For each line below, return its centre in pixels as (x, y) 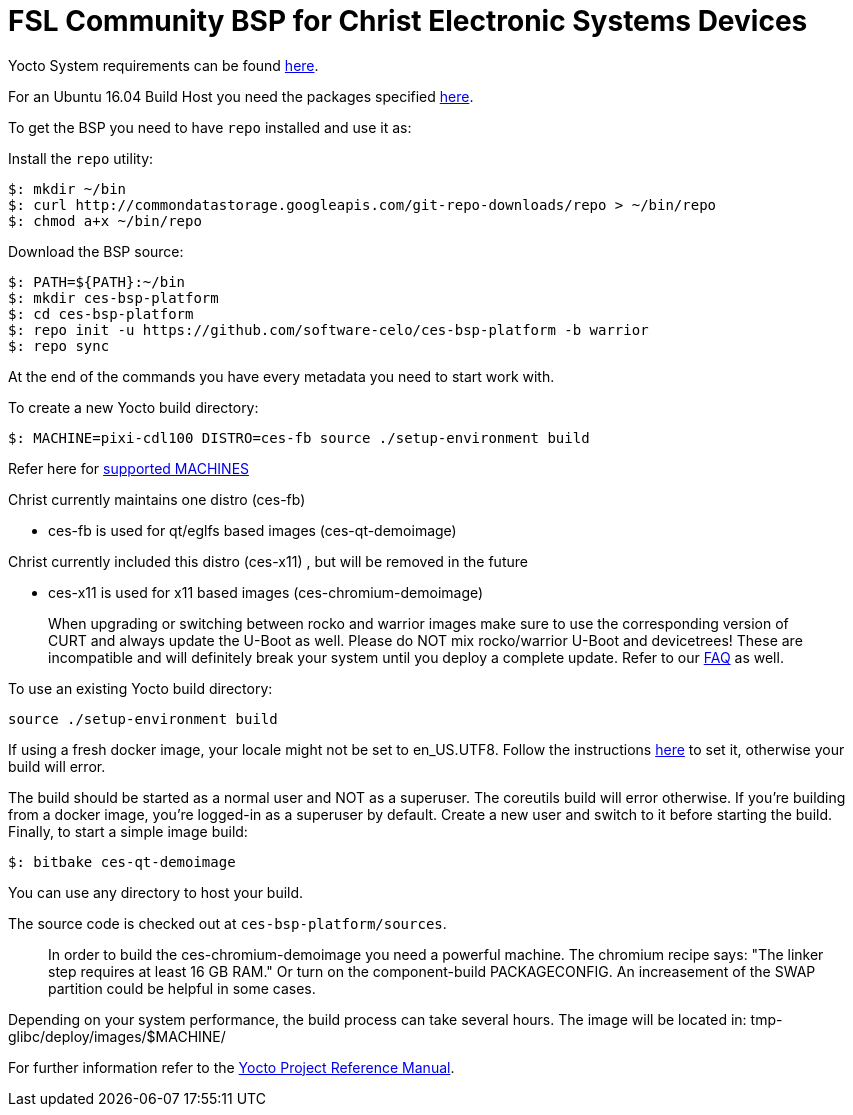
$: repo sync (59, 345)
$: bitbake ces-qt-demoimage (122, 861)
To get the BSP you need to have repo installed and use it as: (210, 127)
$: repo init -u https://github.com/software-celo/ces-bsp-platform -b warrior (328, 329)
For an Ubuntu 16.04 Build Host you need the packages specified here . (241, 96)
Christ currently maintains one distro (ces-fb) (157, 499)
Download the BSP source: (96, 251)
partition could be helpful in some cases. (182, 988)
